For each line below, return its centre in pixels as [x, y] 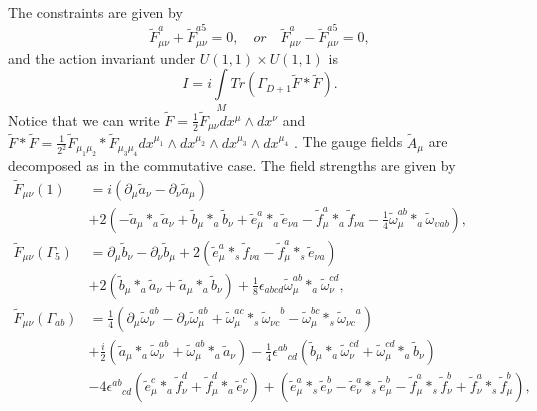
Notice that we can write [84, 119]
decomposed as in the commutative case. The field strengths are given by [232, 164]
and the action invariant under [102, 57]
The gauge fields [352, 141]
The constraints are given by [95, 12]
